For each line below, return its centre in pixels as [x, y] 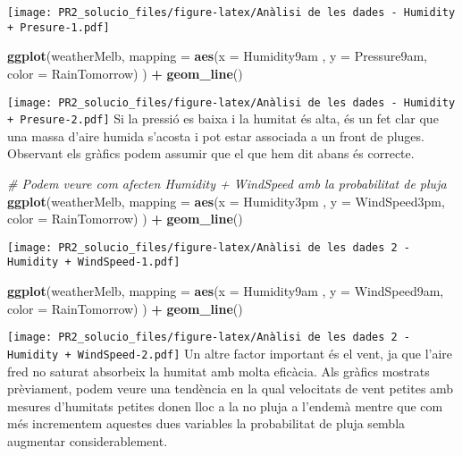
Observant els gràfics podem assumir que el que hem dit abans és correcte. [211, 153]
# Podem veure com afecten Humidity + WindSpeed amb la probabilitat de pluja [227, 183]
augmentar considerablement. [88, 440]
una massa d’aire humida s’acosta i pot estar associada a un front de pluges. [216, 135]
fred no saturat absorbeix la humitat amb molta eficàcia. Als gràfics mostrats [218, 371]
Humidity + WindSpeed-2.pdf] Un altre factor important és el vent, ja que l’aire [230, 353]
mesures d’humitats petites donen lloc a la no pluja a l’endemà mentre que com [225, 405]
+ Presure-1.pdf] [59, 27]
